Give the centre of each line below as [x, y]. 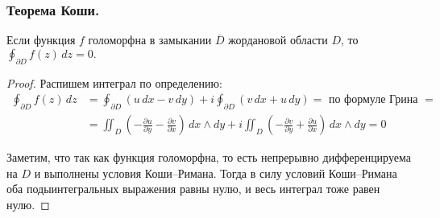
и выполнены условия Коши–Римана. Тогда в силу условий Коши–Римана [216, 173]
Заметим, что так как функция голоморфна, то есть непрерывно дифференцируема [209, 157]
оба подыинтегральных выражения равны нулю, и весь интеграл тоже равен [193, 189]
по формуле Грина [373, 100]
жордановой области [278, 40]
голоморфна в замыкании [150, 40]
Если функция [41, 40]
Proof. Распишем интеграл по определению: [114, 82]
